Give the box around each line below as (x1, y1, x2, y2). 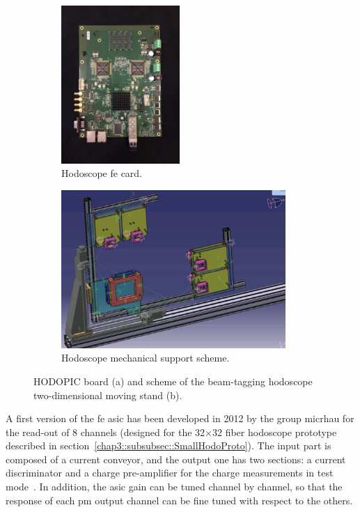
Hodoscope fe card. (61, 166, 143, 180)
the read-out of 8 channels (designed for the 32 (6, 424, 205, 439)
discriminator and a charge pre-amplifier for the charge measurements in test (6, 465, 334, 480)
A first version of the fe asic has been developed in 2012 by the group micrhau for (6, 411, 354, 426)
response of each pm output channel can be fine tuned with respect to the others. (6, 492, 353, 507)
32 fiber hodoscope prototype (212, 424, 337, 439)
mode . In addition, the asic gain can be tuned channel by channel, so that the (6, 479, 343, 494)
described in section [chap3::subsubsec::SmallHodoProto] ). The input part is (6, 438, 331, 453)
